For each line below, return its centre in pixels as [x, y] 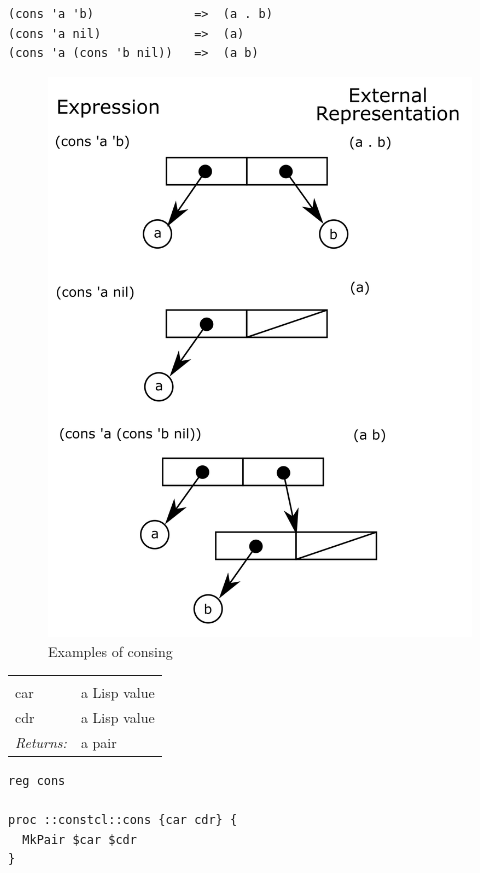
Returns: [41, 741]
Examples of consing [110, 650]
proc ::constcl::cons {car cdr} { [123, 820]
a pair [98, 741]
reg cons [37, 780]
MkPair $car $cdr [79, 839]
